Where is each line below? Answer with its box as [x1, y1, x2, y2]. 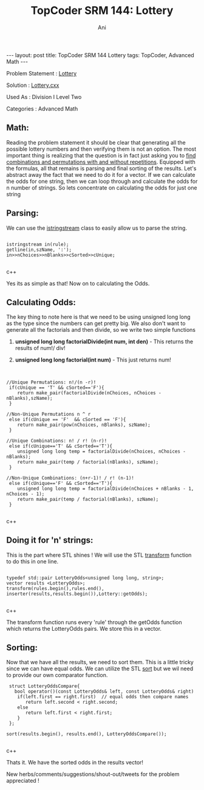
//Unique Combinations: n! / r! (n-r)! [6, 438, 107, 444]
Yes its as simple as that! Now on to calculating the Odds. [6, 280, 150, 287]
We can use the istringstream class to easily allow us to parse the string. [6, 224, 187, 232]
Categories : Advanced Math [6, 105, 78, 112]
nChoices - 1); [6, 490, 45, 497]
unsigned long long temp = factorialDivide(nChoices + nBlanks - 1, [17, 486, 194, 492]
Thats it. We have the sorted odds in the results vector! [6, 759, 144, 766]
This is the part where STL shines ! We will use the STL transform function [6, 551, 192, 558]
